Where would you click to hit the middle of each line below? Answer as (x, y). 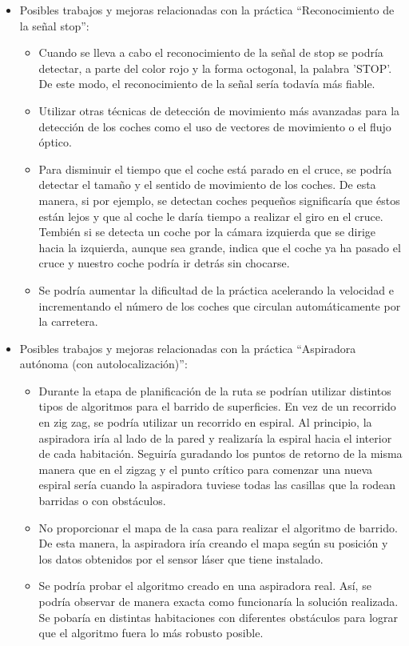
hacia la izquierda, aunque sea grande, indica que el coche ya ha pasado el (220, 247)
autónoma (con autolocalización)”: (103, 364)
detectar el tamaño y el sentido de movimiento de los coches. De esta (207, 185)
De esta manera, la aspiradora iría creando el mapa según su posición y (213, 543)
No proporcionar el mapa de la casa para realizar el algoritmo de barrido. (218, 527)
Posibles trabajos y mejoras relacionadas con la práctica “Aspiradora (188, 348)
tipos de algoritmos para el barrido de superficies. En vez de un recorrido (217, 406)
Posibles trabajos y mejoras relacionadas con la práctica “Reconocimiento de (207, 10)
